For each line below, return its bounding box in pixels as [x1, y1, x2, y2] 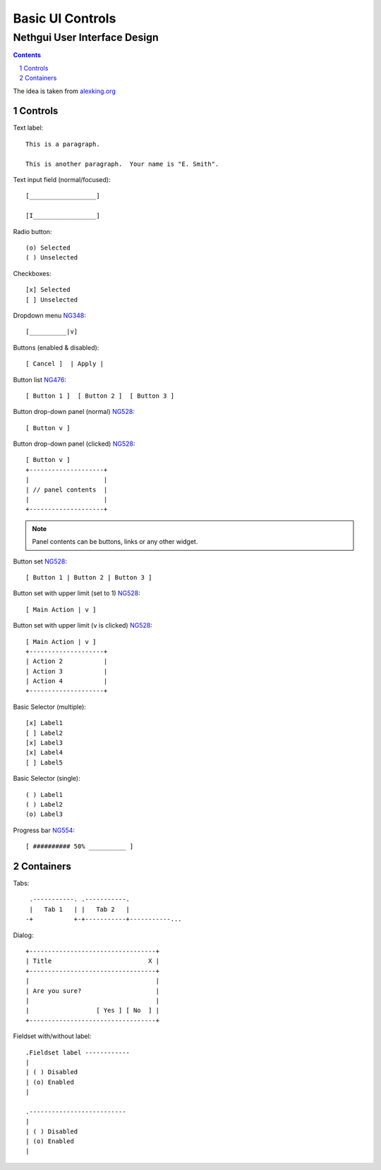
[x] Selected [25, 286, 71, 294]
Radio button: [13, 227, 52, 236]
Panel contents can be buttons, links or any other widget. [32, 537, 198, 546]
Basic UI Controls [13, 11, 116, 26]
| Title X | [25, 957, 160, 965]
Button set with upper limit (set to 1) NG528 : [13, 589, 140, 597]
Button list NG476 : [13, 375, 67, 384]
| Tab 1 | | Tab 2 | [29, 905, 131, 913]
